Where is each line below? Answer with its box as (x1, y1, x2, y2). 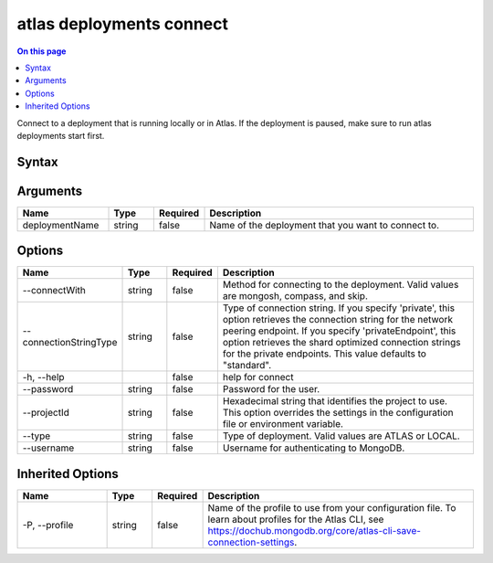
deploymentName (22, 218, 100, 231)
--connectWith (22, 284, 86, 297)
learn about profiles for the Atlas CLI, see (207, 513, 384, 526)
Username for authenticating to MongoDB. (222, 441, 405, 454)
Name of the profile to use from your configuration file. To (207, 501, 456, 514)
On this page (16, 46, 67, 57)
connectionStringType (22, 336, 118, 349)
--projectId (22, 407, 70, 420)
